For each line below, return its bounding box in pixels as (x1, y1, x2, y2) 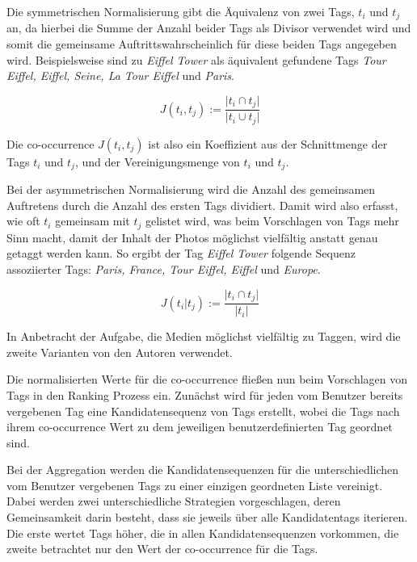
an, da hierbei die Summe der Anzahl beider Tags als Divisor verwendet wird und (6, 19, 411, 36)
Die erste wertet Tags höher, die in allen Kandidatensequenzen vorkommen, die (6, 524, 399, 541)
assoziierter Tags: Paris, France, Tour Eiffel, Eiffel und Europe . (6, 261, 321, 278)
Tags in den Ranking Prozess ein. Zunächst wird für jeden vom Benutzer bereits (6, 386, 403, 403)
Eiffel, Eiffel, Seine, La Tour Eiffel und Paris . (6, 67, 234, 84)
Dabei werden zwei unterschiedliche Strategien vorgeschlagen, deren (6, 493, 341, 510)
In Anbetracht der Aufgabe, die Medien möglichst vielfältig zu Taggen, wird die (6, 328, 401, 345)
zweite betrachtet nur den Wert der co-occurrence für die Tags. (6, 540, 318, 557)
